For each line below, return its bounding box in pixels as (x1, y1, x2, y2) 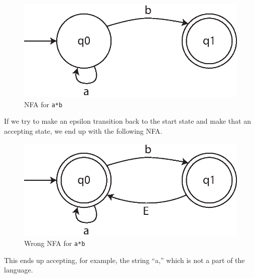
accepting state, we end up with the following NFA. (4, 125, 163, 136)
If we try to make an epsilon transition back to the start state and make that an (4, 116, 251, 126)
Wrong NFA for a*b (24, 238, 85, 248)
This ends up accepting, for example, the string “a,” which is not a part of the (4, 254, 245, 265)
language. (4, 264, 33, 275)
